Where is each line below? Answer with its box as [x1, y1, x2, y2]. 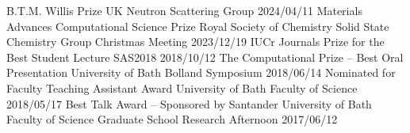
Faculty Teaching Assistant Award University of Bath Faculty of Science [6, 79, 358, 96]
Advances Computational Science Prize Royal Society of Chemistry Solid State [6, 17, 389, 34]
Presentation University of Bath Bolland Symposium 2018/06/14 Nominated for [6, 64, 396, 81]
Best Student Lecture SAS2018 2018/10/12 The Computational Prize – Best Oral [6, 48, 404, 65]
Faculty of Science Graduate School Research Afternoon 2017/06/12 [6, 111, 338, 127]
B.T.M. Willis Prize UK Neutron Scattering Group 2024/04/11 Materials [6, 2, 362, 18]
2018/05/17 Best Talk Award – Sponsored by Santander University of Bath [6, 95, 372, 112]
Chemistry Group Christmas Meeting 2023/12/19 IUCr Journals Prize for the [6, 33, 385, 50]
